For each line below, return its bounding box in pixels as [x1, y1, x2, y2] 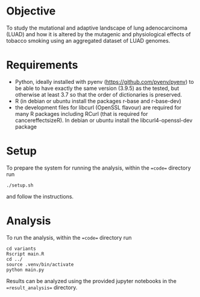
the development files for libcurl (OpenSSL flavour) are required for [14, 104, 182, 111]
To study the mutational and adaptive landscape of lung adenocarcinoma [6, 24, 188, 31]
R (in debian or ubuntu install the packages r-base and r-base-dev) [14, 97, 182, 104]
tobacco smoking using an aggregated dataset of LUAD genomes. [6, 37, 170, 44]
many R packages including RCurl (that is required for [14, 110, 148, 117]
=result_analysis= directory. [6, 284, 78, 291]
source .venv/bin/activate [6, 261, 74, 267]
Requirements [6, 59, 78, 72]
